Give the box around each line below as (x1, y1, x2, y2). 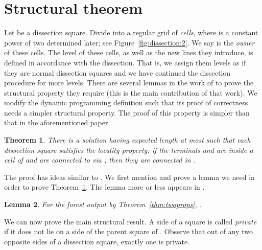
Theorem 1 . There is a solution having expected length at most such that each (4, 134, 251, 145)
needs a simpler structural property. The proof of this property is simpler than (4, 107, 250, 118)
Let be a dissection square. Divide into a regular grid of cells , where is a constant (4, 27, 258, 38)
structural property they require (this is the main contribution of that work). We (4, 87, 257, 98)
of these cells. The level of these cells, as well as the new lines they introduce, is (4, 47, 253, 58)
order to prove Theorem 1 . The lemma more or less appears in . (4, 181, 205, 192)
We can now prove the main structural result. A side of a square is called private (4, 216, 257, 226)
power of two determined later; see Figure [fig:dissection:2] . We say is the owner (4, 37, 255, 48)
